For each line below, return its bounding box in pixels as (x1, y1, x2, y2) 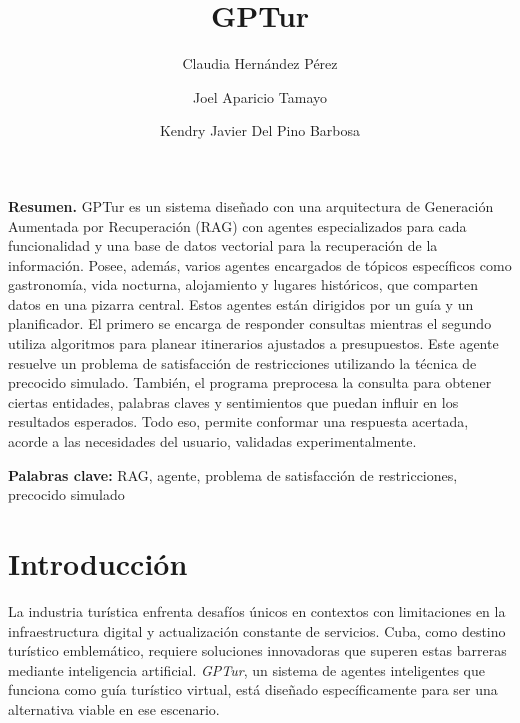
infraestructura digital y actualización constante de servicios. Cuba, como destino (8, 620, 506, 641)
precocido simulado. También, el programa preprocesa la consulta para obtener (8, 372, 492, 393)
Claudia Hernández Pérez (182, 53, 338, 74)
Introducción (8, 543, 188, 583)
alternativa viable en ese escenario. (8, 698, 220, 719)
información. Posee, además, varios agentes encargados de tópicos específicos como (8, 254, 512, 275)
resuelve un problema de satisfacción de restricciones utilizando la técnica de (8, 352, 477, 373)
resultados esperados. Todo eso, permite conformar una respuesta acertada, (8, 411, 469, 432)
